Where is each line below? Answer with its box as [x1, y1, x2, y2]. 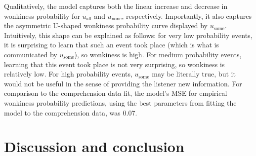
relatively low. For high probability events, [4, 69, 132, 79]
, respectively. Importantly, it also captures [122, 10, 252, 21]
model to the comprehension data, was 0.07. [4, 107, 137, 117]
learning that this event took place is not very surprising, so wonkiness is [4, 59, 225, 69]
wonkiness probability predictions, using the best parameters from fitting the [4, 97, 237, 108]
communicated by [4, 49, 57, 59]
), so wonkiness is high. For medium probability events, [74, 49, 242, 59]
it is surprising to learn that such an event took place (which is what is [4, 39, 219, 50]
